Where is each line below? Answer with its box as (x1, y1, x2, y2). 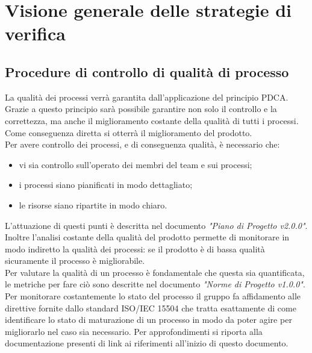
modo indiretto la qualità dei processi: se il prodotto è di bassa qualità (5, 242, 265, 255)
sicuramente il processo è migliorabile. (5, 254, 145, 267)
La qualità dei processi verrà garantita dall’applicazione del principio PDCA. (5, 90, 289, 103)
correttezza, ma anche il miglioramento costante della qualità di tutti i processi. (5, 114, 299, 127)
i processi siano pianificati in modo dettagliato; (19, 178, 193, 191)
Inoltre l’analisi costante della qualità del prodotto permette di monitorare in (5, 231, 290, 243)
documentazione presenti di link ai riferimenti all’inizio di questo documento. (5, 337, 289, 349)
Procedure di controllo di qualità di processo (5, 62, 289, 81)
